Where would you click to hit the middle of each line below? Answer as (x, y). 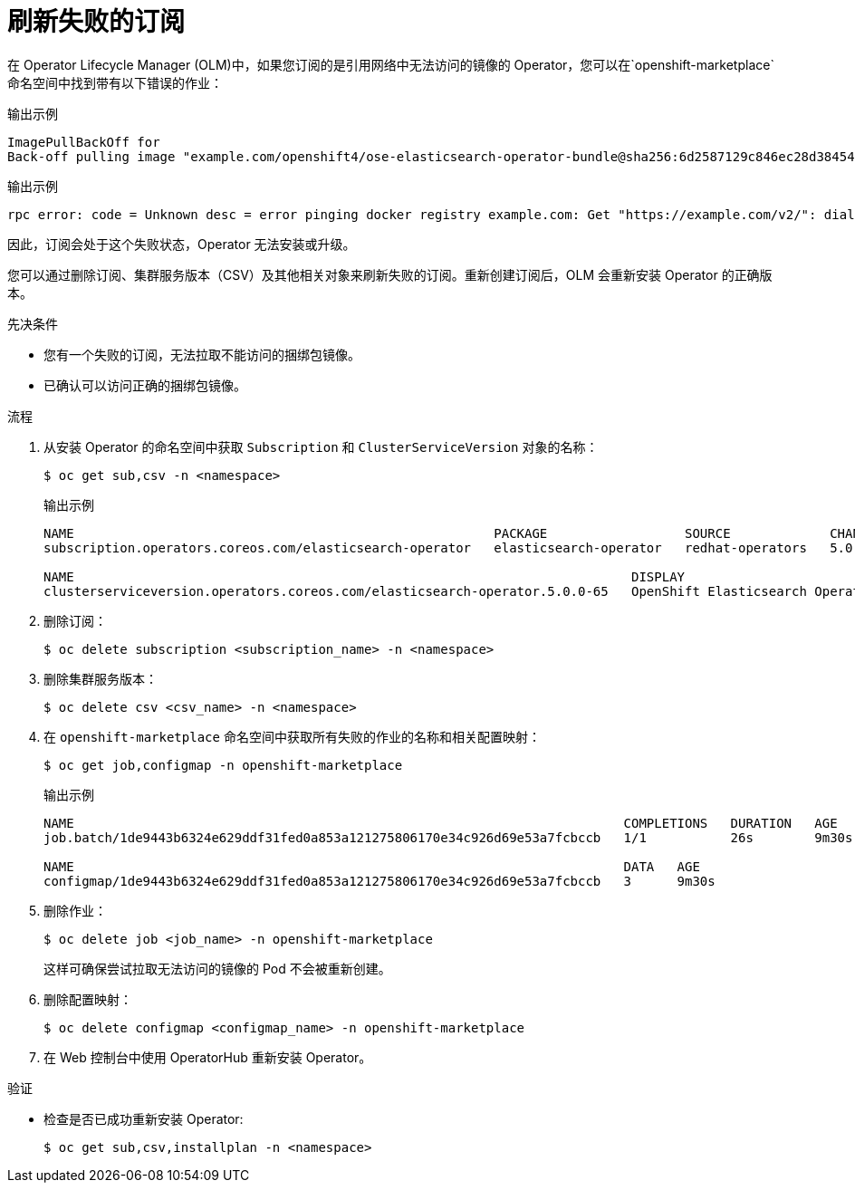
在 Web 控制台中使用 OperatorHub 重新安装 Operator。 (208, 1057)
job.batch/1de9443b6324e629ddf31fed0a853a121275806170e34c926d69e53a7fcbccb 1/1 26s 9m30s (448, 837)
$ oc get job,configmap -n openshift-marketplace (223, 765)
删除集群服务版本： (101, 678)
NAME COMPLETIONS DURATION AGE (441, 823)
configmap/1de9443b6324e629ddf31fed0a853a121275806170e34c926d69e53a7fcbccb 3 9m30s (379, 881)
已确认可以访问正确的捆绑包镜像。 (145, 385)
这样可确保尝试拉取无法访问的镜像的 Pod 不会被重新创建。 (217, 968)
